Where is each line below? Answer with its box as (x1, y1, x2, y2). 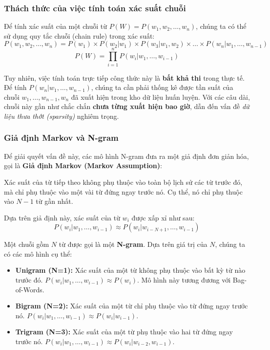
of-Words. (15, 284, 44, 294)
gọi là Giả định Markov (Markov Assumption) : (4, 160, 162, 171)
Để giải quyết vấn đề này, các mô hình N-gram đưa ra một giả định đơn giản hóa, (4, 151, 249, 161)
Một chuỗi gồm (4, 239, 49, 249)
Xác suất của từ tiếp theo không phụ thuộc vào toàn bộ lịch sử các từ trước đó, (4, 176, 243, 187)
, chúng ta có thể (196, 21, 247, 31)
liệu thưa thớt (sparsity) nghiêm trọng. (4, 110, 119, 121)
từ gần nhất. (36, 196, 73, 206)
